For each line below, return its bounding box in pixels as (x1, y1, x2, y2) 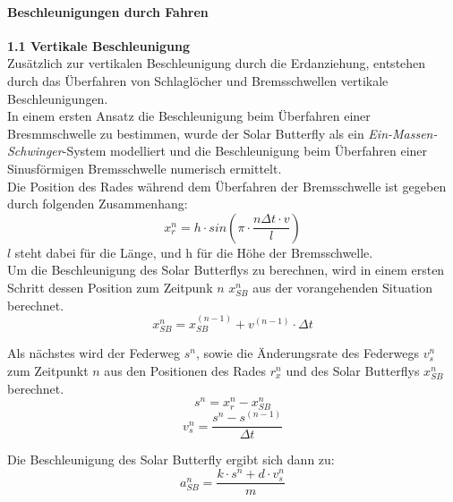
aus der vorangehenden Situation (252, 277, 433, 296)
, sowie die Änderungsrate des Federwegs (195, 344, 420, 362)
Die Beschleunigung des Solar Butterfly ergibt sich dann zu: (7, 450, 335, 469)
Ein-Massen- (368, 123, 438, 142)
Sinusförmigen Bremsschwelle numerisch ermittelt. (7, 158, 282, 177)
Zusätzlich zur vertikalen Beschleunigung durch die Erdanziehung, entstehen (7, 54, 426, 72)
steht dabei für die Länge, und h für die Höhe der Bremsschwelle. (14, 242, 373, 261)
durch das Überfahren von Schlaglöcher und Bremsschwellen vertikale (7, 71, 389, 89)
